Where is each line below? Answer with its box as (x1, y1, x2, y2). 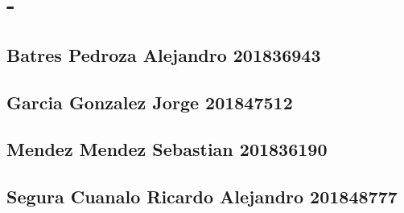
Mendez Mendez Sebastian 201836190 (6, 137, 328, 162)
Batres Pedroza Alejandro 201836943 (6, 42, 321, 67)
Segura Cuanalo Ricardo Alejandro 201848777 (6, 184, 398, 209)
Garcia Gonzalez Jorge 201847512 (6, 89, 293, 114)
